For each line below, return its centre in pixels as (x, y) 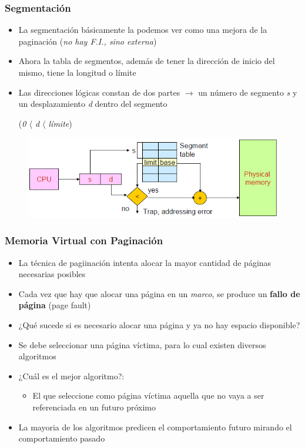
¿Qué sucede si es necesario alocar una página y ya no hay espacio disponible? (159, 325)
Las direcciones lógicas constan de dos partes (99, 92)
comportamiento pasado (62, 438)
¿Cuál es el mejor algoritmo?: (71, 375)
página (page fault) (55, 305)
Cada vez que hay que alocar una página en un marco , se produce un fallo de (159, 293)
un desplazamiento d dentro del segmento (93, 104)
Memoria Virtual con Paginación (84, 240)
